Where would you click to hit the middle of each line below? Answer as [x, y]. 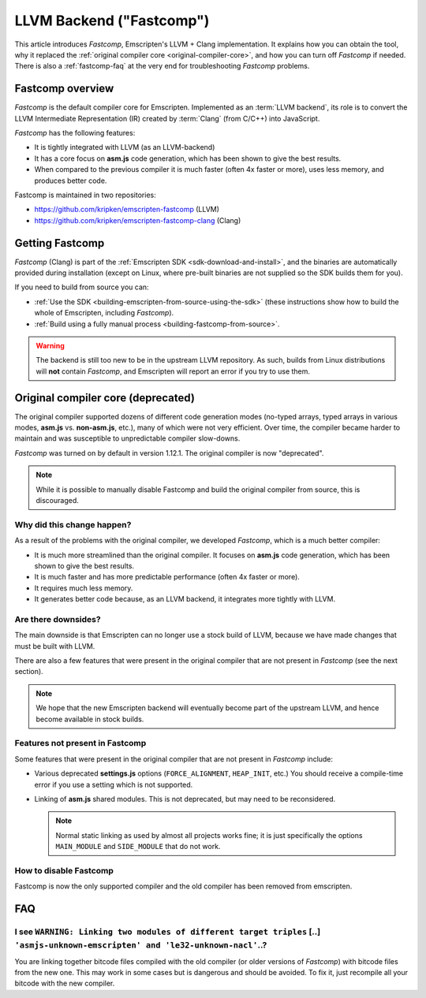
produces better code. [71, 181]
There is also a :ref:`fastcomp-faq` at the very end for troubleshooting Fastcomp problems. [162, 66]
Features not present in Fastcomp [80, 743]
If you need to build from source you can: [82, 287]
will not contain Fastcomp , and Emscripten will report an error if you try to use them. [173, 371]
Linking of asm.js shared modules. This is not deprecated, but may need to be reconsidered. [185, 799]
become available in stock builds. [90, 719]
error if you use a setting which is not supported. [114, 784]
